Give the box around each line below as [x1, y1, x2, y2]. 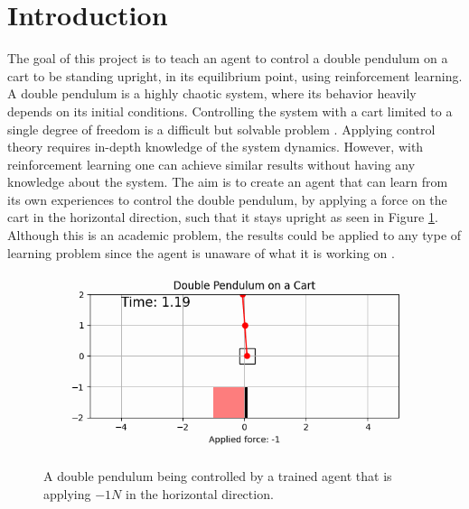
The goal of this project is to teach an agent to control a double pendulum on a [7, 49, 448, 68]
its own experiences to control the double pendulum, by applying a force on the [7, 190, 447, 208]
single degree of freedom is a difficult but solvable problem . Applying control [7, 119, 436, 138]
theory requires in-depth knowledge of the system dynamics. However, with [7, 137, 424, 156]
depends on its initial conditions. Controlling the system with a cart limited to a [7, 101, 453, 120]
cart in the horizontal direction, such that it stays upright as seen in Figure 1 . [7, 208, 438, 227]
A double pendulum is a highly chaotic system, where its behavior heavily [7, 84, 417, 103]
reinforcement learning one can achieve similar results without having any [7, 154, 416, 173]
